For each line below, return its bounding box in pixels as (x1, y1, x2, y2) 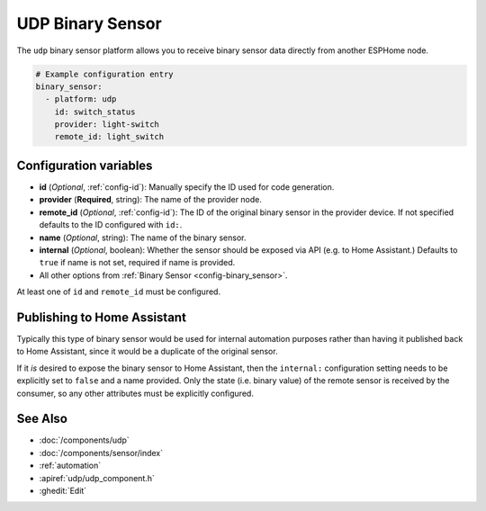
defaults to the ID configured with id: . (39, 220, 183, 230)
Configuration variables (16, 157, 153, 173)
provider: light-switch (54, 120, 159, 130)
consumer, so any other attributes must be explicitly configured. (16, 388, 254, 399)
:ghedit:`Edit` (39, 486, 87, 497)
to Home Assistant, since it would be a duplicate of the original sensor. (16, 346, 278, 357)
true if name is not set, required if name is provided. (39, 257, 236, 268)
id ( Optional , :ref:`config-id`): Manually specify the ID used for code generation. (39, 181, 335, 193)
